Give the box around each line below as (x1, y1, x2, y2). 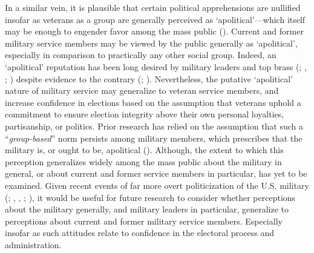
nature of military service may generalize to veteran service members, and (5, 84, 279, 97)
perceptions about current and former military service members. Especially (5, 214, 283, 227)
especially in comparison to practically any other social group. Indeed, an (5, 48, 276, 61)
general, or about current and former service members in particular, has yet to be (5, 167, 307, 180)
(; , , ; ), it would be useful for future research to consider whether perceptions (5, 191, 296, 203)
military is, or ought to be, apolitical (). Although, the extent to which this (5, 143, 284, 156)
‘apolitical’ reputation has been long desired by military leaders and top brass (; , (5, 60, 307, 73)
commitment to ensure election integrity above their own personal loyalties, (5, 108, 284, 120)
